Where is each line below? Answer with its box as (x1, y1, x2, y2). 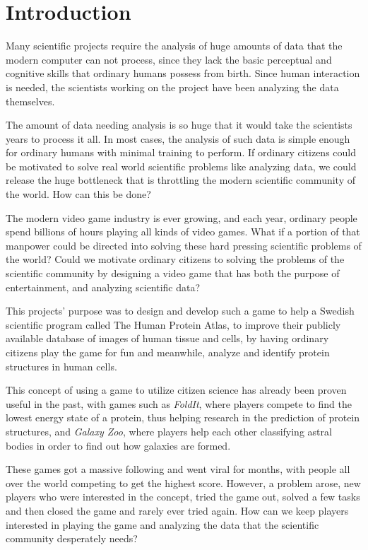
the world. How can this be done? (6, 187, 151, 201)
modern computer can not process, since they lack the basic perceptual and (6, 52, 332, 66)
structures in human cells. (6, 358, 117, 373)
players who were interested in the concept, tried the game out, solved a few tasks (6, 489, 360, 504)
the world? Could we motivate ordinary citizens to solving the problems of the (6, 252, 345, 267)
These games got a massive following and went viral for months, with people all (6, 462, 350, 476)
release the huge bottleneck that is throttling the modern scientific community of (6, 172, 355, 187)
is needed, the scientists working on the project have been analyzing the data (6, 79, 339, 94)
